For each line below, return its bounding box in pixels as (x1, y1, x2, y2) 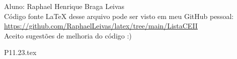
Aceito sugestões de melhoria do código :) (4, 30, 132, 40)
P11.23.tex (4, 47, 37, 57)
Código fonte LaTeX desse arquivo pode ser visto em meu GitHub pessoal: (4, 10, 234, 21)
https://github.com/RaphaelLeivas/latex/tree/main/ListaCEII (4, 20, 198, 31)
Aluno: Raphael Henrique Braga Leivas (4, 1, 125, 11)
